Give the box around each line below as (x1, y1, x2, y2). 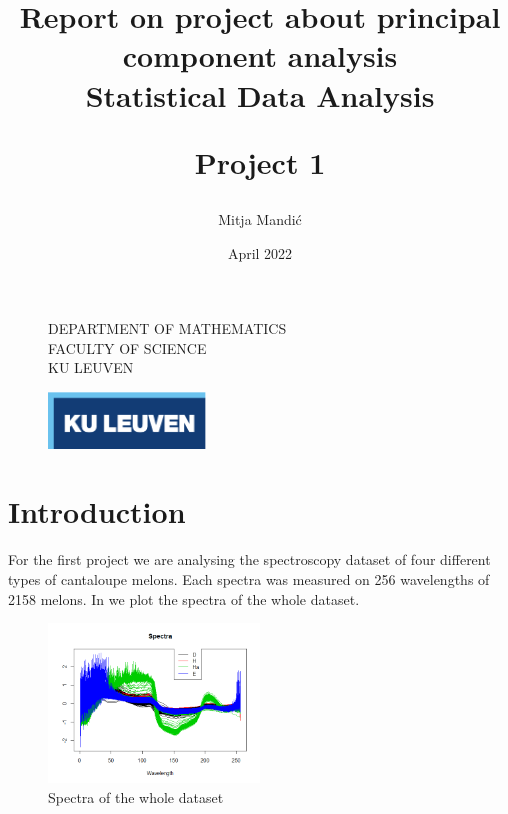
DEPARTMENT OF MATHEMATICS (48, 318, 287, 339)
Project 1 (194, 141, 326, 182)
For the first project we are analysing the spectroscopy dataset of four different (8, 549, 491, 570)
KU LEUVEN (48, 357, 134, 378)
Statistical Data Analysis (85, 74, 435, 115)
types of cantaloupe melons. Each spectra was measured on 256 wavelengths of (8, 568, 490, 589)
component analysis (122, 35, 398, 76)
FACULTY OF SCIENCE (48, 337, 207, 358)
